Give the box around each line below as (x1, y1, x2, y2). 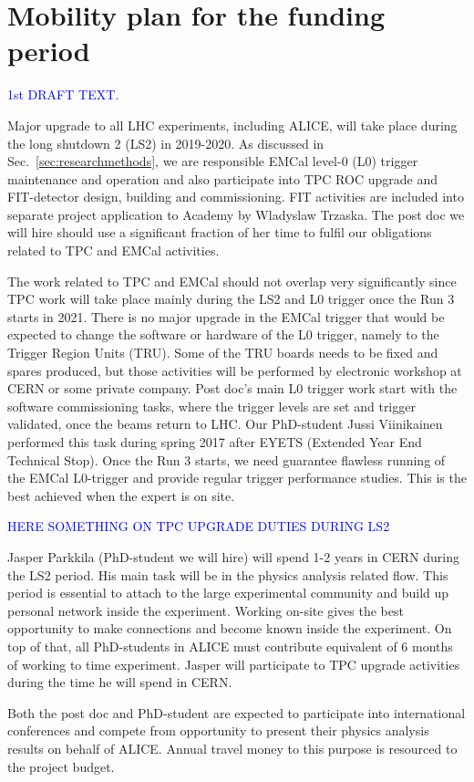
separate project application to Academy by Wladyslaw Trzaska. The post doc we (7, 204, 465, 224)
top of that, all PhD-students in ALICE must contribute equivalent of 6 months (7, 636, 453, 655)
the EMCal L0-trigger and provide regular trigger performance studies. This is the (7, 468, 467, 487)
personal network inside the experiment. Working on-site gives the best (7, 600, 404, 620)
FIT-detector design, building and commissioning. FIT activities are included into (7, 187, 464, 206)
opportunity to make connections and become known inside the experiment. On (7, 619, 452, 638)
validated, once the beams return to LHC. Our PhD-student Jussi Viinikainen (7, 414, 443, 433)
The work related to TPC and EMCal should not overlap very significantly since (7, 271, 457, 290)
